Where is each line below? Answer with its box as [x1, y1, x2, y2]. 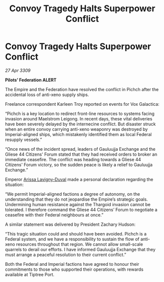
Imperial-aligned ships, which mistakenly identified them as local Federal [5, 131, 152, 137]
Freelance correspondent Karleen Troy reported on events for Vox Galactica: [5, 101, 160, 107]
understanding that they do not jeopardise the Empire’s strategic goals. [5, 196, 148, 202]
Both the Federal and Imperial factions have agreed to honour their [5, 261, 140, 267]
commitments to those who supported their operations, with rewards [5, 266, 143, 272]
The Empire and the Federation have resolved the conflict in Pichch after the [5, 86, 159, 92]
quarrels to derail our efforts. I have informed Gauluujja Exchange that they [5, 246, 156, 252]
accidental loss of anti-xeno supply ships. [5, 92, 89, 97]
